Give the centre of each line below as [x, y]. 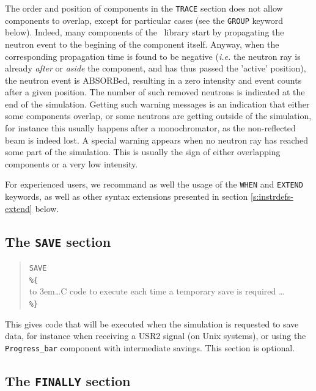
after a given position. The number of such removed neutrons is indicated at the [155, 92]
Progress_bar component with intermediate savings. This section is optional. [150, 347]
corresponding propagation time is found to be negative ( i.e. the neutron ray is [153, 56]
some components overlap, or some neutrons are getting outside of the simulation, [158, 116]
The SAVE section [58, 241]
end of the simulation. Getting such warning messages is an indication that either [157, 104]
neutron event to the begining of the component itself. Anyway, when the [142, 44]
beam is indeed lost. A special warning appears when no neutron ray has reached [157, 140]
